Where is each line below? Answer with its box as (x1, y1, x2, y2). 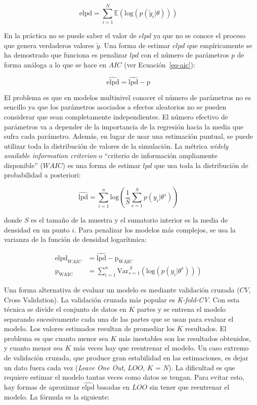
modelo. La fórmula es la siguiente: (4, 391, 110, 402)
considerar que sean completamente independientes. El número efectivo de (4, 111, 228, 121)
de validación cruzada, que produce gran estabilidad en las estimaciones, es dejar (4, 352, 249, 363)
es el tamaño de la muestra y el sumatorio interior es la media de (31, 215, 228, 225)
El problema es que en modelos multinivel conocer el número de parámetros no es (4, 92, 251, 102)
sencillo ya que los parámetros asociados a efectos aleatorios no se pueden (4, 102, 226, 112)
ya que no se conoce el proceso (153, 30, 246, 41)
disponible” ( (4, 160, 43, 170)
